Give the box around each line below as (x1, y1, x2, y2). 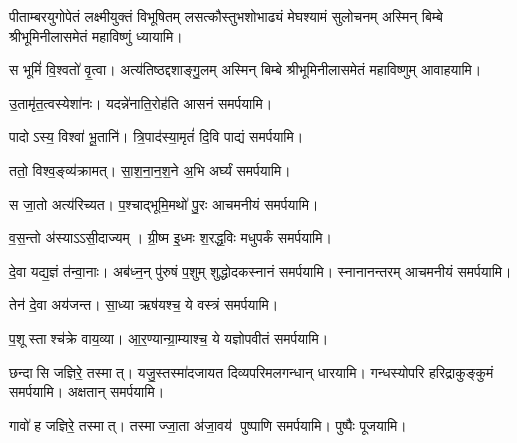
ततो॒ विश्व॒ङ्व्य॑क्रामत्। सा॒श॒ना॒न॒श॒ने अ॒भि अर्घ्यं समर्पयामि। (9, 159, 291, 180)
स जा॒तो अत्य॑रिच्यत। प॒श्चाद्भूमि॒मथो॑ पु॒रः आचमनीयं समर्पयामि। (9, 193, 319, 214)
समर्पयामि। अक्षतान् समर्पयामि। (9, 381, 165, 402)
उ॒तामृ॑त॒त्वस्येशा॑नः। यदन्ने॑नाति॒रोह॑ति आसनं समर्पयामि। (9, 92, 273, 113)
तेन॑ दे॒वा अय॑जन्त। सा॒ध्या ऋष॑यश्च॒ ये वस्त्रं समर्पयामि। (9, 294, 279, 315)
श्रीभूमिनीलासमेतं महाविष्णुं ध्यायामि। (9, 25, 183, 46)
